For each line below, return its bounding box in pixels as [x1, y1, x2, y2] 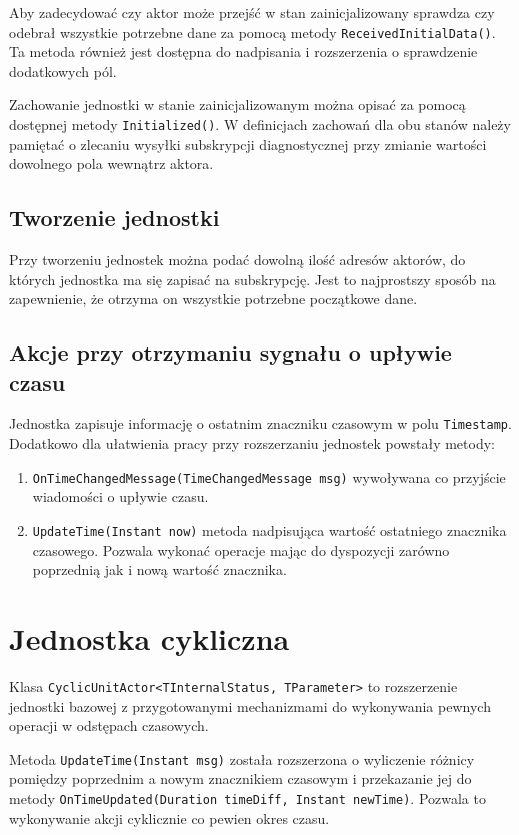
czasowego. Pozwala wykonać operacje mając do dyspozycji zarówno [32, 539, 450, 560]
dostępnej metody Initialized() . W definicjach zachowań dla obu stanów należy [9, 114, 511, 135]
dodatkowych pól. [9, 60, 117, 81]
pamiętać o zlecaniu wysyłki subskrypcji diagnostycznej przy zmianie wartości [9, 133, 487, 154]
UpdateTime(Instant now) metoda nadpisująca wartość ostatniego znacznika [32, 519, 507, 540]
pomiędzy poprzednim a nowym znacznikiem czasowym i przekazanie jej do [9, 768, 472, 789]
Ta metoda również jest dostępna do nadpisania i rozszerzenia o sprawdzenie [9, 41, 478, 62]
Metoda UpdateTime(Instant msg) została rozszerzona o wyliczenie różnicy [9, 748, 475, 769]
